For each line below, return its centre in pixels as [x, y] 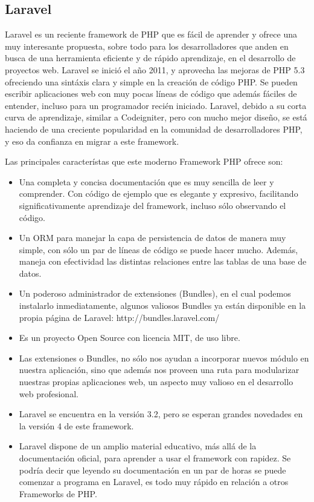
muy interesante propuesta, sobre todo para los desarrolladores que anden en [147, 46]
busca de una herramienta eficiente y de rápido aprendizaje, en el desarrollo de [150, 58]
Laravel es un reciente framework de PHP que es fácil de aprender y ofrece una [151, 34]
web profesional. [49, 393]
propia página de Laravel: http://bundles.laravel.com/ [119, 317]
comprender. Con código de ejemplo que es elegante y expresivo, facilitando [159, 193]
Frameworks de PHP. [58, 493]
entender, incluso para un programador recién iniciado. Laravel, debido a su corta [156, 105]
